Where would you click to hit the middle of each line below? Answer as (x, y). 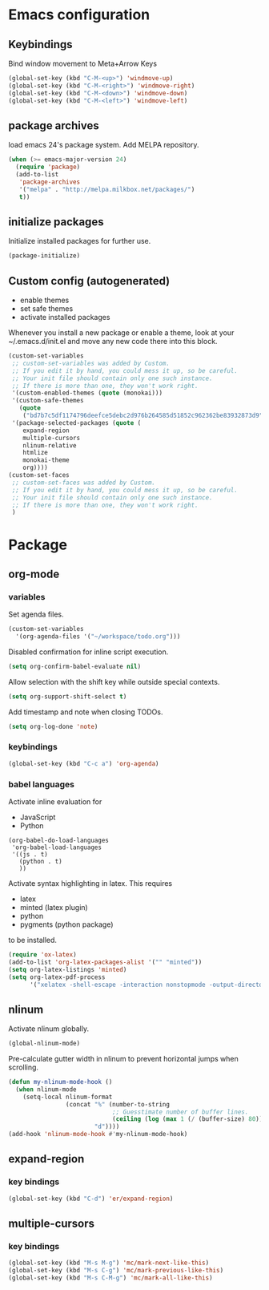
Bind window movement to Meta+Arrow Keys (83, 63)
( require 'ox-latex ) (43, 955)
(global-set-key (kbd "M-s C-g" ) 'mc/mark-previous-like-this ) (116, 1271)
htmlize (35, 453)
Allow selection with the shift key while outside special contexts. (114, 681)
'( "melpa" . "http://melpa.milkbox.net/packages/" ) (107, 189)
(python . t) (40, 862)
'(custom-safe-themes (48, 401)
